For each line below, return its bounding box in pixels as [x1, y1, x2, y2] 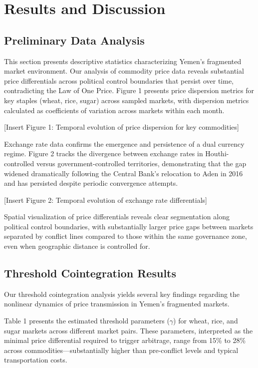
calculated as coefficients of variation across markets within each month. [4, 105, 225, 115]
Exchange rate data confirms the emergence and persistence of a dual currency [4, 138, 245, 149]
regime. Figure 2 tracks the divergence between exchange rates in [4, 148, 203, 159]
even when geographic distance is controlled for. [4, 241, 150, 251]
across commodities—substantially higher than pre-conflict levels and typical [4, 344, 239, 355]
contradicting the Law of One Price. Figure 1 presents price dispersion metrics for [4, 85, 254, 96]
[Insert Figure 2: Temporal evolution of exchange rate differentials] [4, 194, 207, 205]
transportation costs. [4, 354, 67, 365]
